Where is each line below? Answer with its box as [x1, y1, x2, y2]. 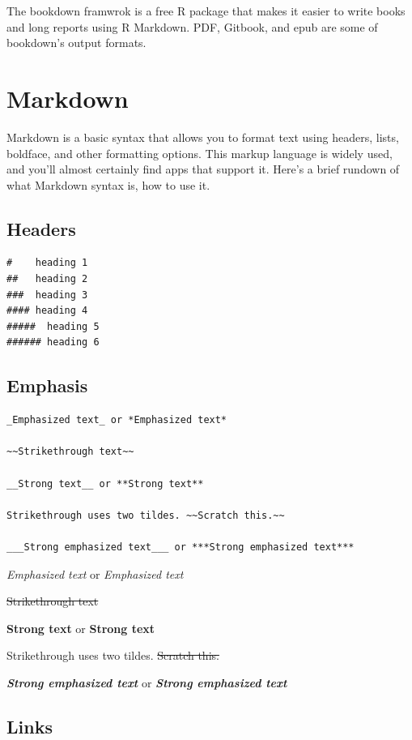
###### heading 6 [6, 336, 100, 349]
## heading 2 [6, 273, 88, 285]
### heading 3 [6, 289, 88, 301]
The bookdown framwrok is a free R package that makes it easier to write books [6, 2, 406, 19]
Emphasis [6, 373, 88, 398]
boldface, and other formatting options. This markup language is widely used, [6, 144, 393, 161]
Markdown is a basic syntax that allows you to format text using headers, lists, [6, 128, 399, 145]
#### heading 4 [6, 305, 88, 317]
